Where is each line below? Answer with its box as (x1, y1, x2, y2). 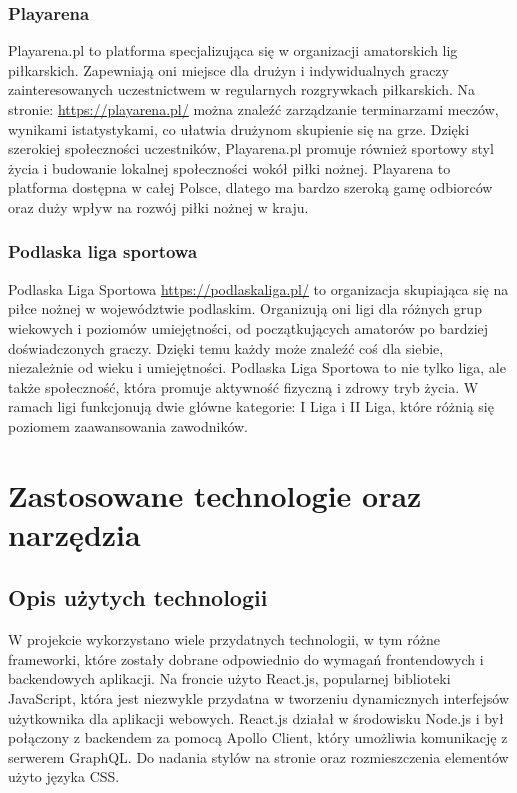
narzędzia (8, 513, 141, 554)
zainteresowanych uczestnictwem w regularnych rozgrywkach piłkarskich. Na (8, 79, 476, 100)
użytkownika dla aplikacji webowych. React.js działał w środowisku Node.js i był (8, 707, 504, 728)
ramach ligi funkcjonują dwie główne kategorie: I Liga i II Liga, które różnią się (8, 396, 494, 417)
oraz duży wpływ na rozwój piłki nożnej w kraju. (8, 196, 309, 217)
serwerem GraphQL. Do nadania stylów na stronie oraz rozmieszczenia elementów (8, 746, 509, 767)
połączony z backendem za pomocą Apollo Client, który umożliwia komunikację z (8, 727, 508, 748)
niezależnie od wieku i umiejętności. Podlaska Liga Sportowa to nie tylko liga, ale (8, 357, 506, 378)
